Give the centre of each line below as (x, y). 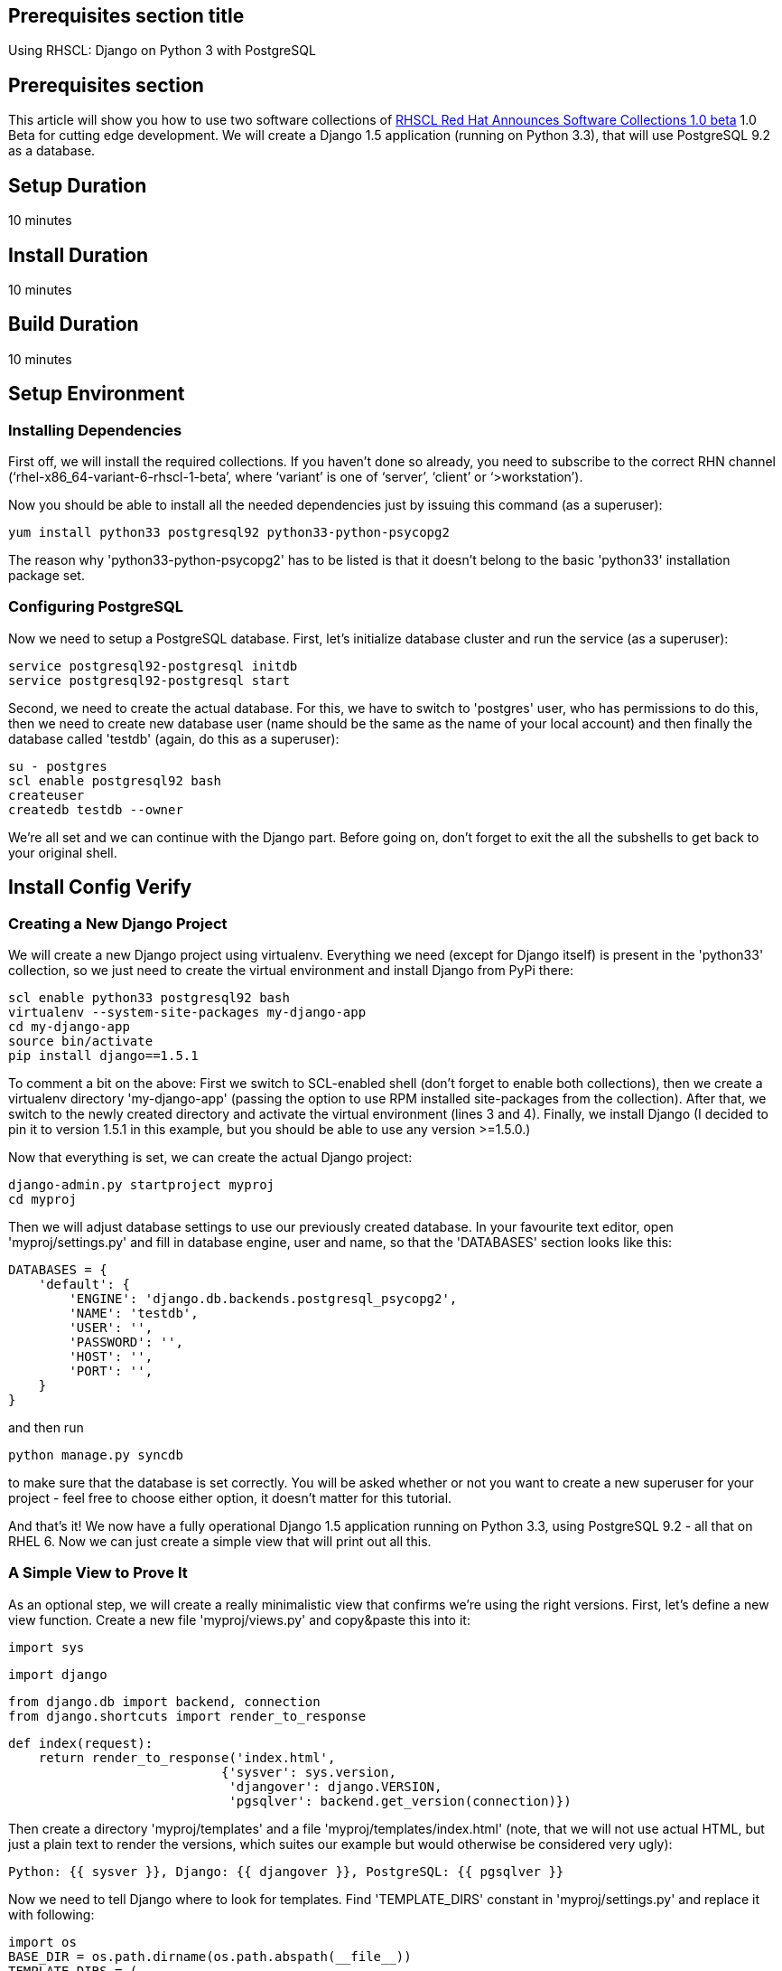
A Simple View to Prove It (98, 1573)
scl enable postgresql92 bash (115, 780)
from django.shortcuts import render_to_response (187, 1716)
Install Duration (79, 255)
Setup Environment (97, 394)
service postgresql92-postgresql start (149, 680)
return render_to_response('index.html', (187, 1757)
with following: (51, 1914)
